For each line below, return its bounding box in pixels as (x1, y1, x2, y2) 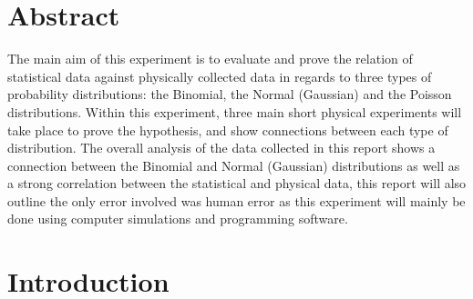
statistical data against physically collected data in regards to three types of (7, 66, 432, 85)
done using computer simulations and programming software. (7, 209, 348, 228)
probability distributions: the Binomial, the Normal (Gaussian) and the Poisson (7, 85, 452, 104)
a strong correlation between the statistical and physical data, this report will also (7, 174, 467, 193)
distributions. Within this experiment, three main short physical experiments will (7, 102, 462, 121)
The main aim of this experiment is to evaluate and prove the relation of (7, 49, 413, 68)
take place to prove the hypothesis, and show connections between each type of (7, 120, 448, 139)
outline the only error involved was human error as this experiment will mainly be (7, 191, 466, 210)
